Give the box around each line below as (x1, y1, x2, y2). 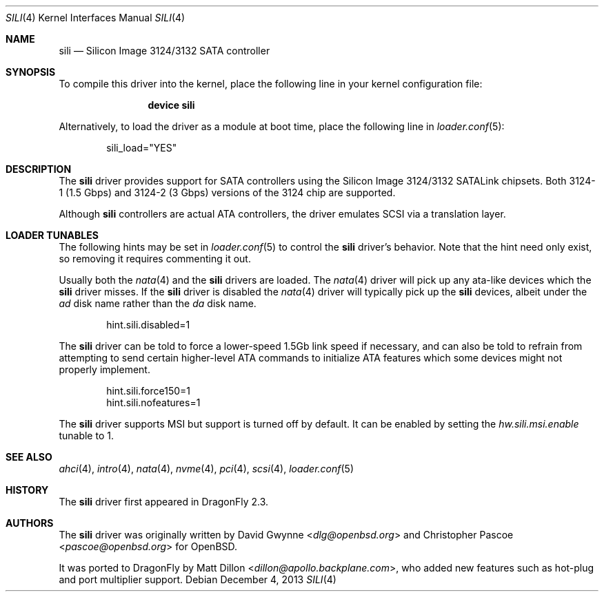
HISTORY (6, 484, 49, 496)
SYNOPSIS (6, 66, 56, 78)
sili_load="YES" (106, 142, 177, 154)
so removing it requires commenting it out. (59, 253, 251, 264)
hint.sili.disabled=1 (106, 319, 190, 331)
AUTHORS (6, 517, 54, 529)
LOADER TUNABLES (6, 229, 99, 241)
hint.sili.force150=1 (106, 385, 191, 397)
